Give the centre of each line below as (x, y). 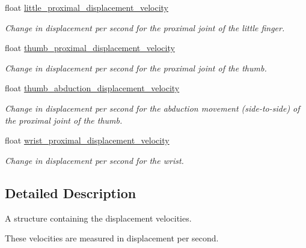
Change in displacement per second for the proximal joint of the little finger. (145, 27)
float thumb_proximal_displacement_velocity (90, 48)
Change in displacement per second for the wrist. (94, 160)
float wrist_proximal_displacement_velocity (87, 140)
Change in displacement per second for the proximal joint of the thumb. (136, 68)
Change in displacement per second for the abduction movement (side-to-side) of (152, 108)
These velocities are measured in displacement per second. (112, 238)
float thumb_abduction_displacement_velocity (92, 88)
